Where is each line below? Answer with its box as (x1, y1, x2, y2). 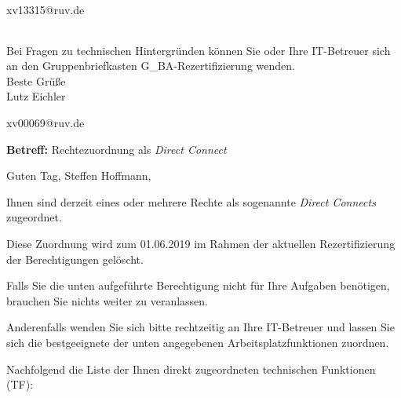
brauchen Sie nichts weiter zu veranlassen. (6, 292, 208, 309)
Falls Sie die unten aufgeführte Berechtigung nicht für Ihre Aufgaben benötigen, (6, 277, 390, 294)
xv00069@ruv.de (6, 114, 85, 130)
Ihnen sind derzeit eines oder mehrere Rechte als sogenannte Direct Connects (6, 193, 376, 210)
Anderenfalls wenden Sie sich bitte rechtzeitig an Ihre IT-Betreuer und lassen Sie (6, 319, 395, 335)
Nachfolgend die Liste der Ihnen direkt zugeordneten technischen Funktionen (6, 360, 376, 377)
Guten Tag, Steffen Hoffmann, (6, 167, 151, 184)
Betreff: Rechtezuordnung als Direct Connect (6, 141, 227, 157)
